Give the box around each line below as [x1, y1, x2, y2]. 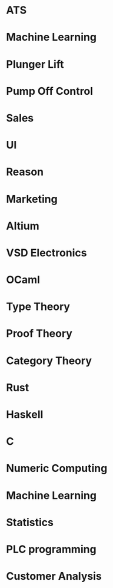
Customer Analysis [6, 570, 102, 583]
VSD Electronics [6, 246, 87, 259]
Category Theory [6, 354, 92, 367]
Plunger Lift [6, 57, 64, 71]
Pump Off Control [6, 84, 93, 98]
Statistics [6, 516, 54, 529]
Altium [6, 219, 39, 233]
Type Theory [6, 300, 71, 313]
